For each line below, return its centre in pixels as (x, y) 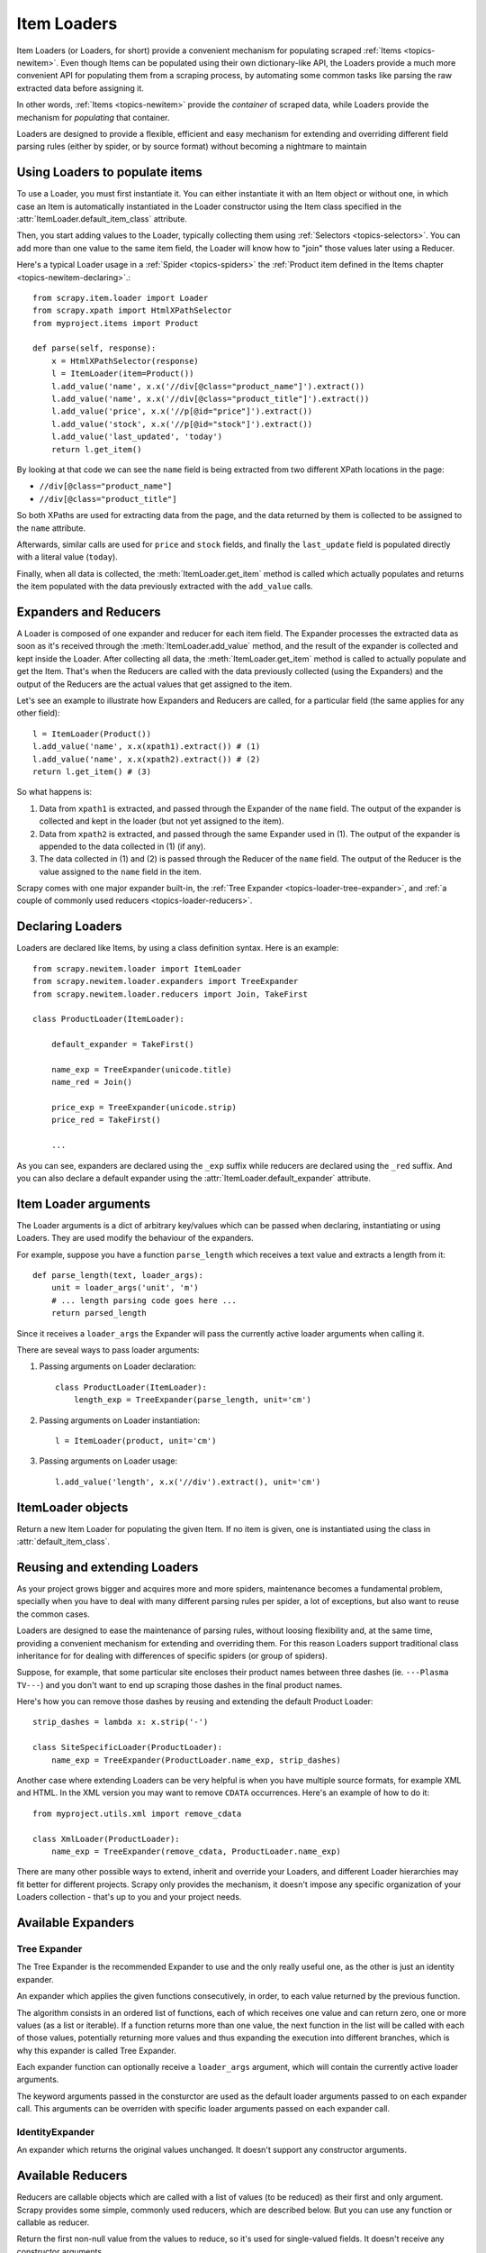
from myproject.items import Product (116, 323)
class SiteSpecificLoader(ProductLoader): (128, 1747)
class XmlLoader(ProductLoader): (106, 1839)
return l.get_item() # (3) (92, 771)
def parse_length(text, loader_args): (118, 1276)
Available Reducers (72, 2176)
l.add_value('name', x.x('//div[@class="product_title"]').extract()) (210, 399)
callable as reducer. (53, 2222)
